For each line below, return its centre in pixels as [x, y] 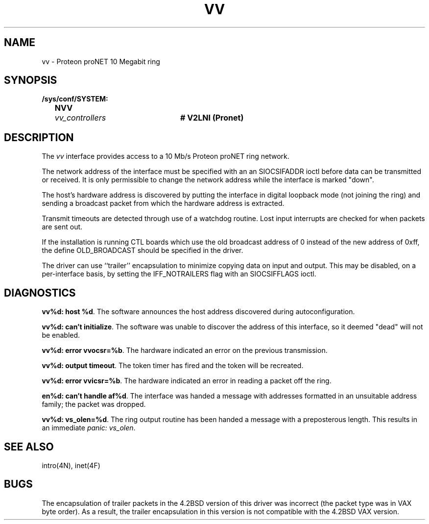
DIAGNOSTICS [40, 293]
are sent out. [62, 227]
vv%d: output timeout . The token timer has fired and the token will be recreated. [173, 366]
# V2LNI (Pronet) [212, 118]
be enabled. [61, 335]
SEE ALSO [29, 447]
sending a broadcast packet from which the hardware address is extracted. [163, 203]
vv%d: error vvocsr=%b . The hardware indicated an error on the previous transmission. [185, 350]
